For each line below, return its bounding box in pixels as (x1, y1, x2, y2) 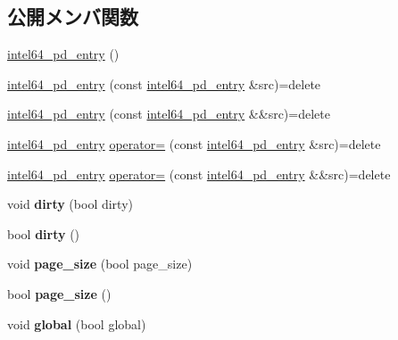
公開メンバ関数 (7, 3, 138, 30)
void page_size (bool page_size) (7, 254, 193, 273)
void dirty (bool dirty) (7, 195, 133, 213)
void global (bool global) (7, 314, 146, 333)
